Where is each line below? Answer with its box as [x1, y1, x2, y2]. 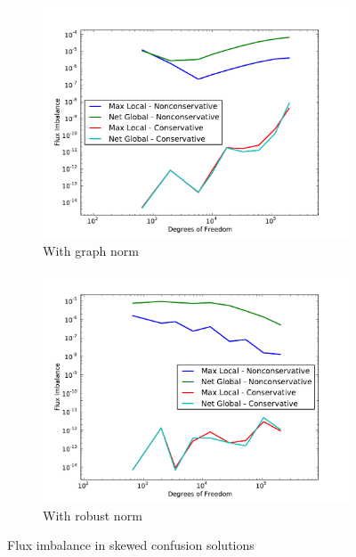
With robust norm [43, 505, 142, 524]
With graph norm [43, 241, 139, 259]
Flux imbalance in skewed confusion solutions [7, 536, 255, 554]
